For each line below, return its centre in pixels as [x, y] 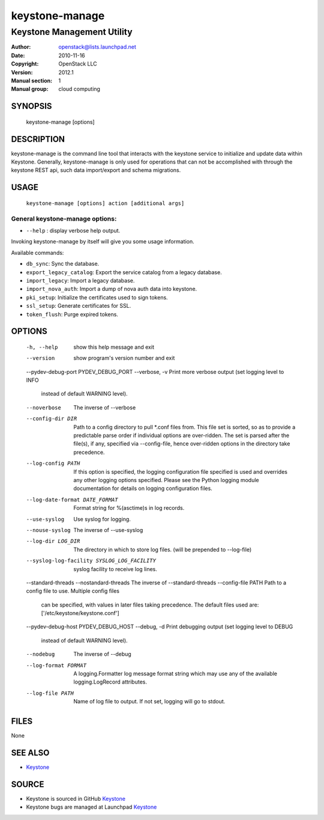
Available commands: [37, 252]
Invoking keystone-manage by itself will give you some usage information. [103, 242]
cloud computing [79, 89]
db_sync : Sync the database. [63, 264]
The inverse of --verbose [105, 407]
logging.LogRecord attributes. [110, 682]
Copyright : [25, 64]
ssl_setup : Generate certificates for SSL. [79, 306]
